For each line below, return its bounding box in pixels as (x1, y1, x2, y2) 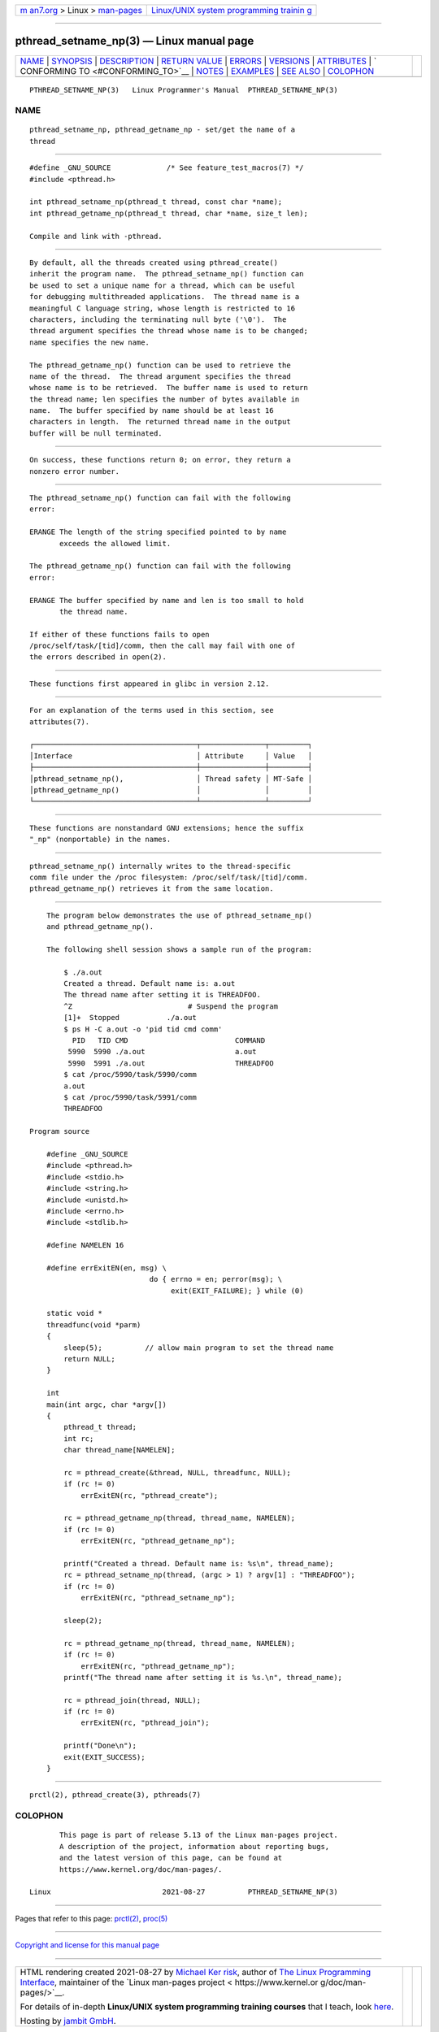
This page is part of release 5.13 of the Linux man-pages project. (59, 1830, 338, 1840)
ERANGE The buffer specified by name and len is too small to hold (29, 596, 304, 605)
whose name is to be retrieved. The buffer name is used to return (29, 383, 308, 393)
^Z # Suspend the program (63, 1001, 278, 1011)
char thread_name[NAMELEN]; (63, 1445, 176, 1455)
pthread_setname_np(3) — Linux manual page (15, 34, 254, 48)
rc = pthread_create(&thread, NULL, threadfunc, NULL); (63, 1468, 292, 1477)
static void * (46, 1309, 103, 1318)
